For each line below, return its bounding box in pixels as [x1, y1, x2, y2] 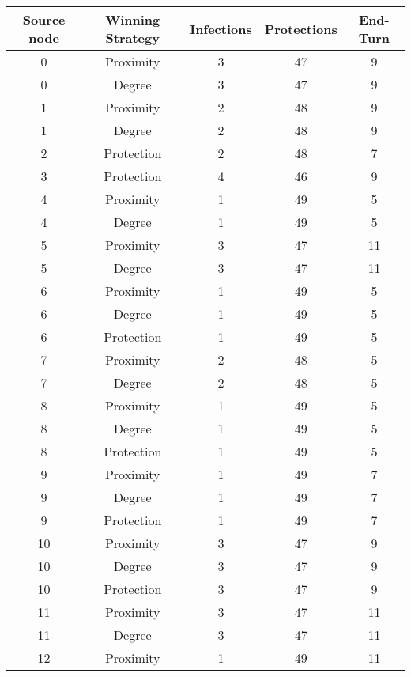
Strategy [105, 28, 160, 47]
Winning [105, 10, 160, 28]
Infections [190, 19, 252, 38]
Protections [264, 19, 337, 38]
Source [22, 10, 66, 28]
